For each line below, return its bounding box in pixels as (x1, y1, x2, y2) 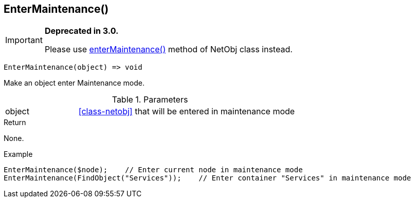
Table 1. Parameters (112, 94, 188, 105)
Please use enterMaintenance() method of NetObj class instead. (44, 44, 293, 55)
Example (4, 150, 33, 159)
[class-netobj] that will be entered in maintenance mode (78, 106, 295, 117)
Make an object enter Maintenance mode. (4, 78, 145, 88)
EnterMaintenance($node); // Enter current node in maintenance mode (4, 166, 303, 174)
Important (5, 35, 43, 46)
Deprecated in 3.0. (44, 26, 119, 36)
